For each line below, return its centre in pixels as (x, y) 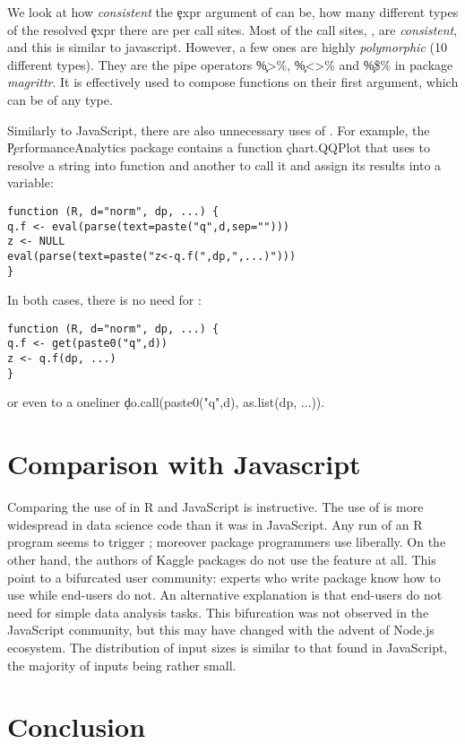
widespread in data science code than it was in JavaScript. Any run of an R (215, 524)
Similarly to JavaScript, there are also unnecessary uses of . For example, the (219, 130)
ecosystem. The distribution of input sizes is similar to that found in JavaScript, (228, 647)
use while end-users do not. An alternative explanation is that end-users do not (225, 595)
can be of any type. (60, 99)
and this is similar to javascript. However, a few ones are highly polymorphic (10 (227, 47)
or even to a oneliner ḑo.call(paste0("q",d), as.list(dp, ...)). (166, 402)
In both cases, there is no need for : (104, 300)
